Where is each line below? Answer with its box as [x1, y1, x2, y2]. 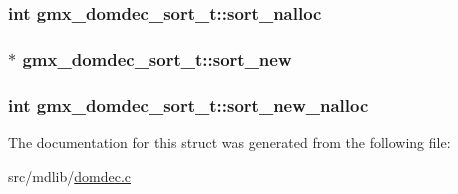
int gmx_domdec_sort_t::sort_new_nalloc [8, 92, 369, 117]
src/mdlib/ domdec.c [8, 165, 132, 186]
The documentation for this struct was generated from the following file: [8, 131, 451, 152]
